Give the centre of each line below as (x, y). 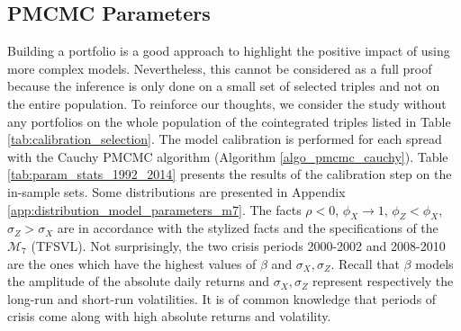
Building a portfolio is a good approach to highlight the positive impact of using (229, 51)
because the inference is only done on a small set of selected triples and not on (224, 86)
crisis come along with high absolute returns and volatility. (169, 316)
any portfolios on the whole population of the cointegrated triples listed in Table (229, 121)
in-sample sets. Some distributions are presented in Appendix (176, 191)
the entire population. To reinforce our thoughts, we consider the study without (227, 103)
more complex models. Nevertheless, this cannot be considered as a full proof (220, 68)
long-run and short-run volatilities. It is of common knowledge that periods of (222, 298)
